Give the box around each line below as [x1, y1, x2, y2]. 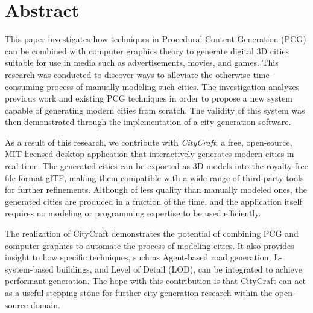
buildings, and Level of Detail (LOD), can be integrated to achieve [56, 262, 303, 275]
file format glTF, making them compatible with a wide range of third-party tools [5, 171, 304, 184]
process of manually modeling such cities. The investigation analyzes [46, 80, 300, 92]
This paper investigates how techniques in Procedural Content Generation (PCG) [5, 33, 306, 45]
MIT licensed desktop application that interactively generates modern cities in [5, 147, 294, 160]
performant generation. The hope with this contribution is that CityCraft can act [5, 274, 306, 287]
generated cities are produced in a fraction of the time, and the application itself [5, 195, 302, 207]
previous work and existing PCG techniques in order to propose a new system [5, 92, 292, 105]
